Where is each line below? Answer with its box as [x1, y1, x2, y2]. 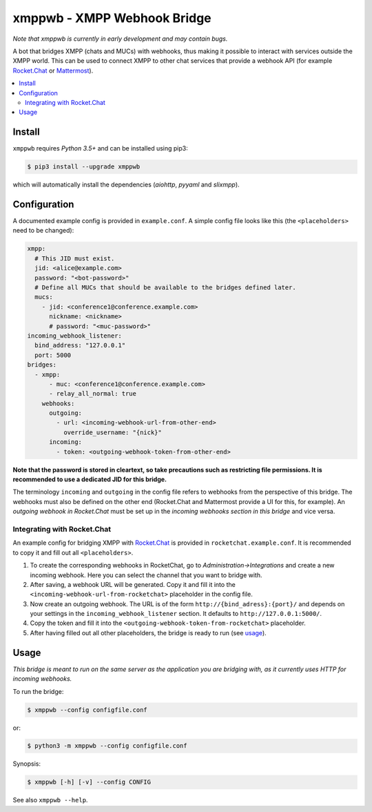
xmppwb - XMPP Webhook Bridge [12, 10, 211, 26]
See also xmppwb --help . [12, 796, 88, 804]
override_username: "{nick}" [63, 428, 162, 436]
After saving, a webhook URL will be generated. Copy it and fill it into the [30, 580, 236, 588]
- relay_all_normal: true [49, 390, 137, 398]
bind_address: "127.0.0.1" [34, 342, 126, 349]
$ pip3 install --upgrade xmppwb [27, 163, 141, 171]
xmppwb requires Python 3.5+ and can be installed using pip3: [12, 144, 189, 153]
